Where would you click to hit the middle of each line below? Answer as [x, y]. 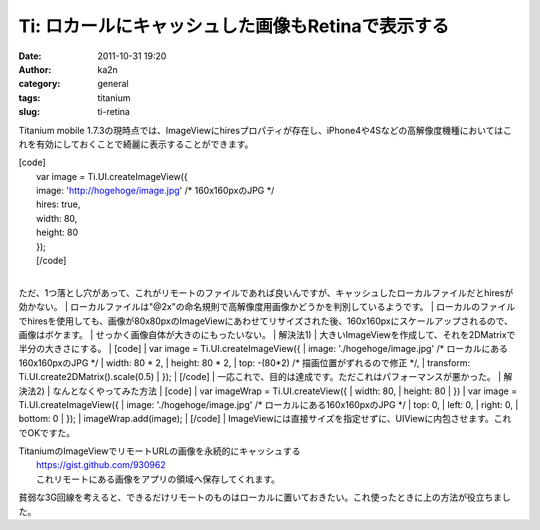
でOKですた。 [47, 432]
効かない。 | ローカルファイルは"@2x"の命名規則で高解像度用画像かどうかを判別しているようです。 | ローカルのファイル [266, 307]
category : [39, 84]
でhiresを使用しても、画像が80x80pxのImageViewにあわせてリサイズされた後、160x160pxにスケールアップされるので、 [266, 321]
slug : [29, 112]
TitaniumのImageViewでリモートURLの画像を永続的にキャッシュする [159, 451]
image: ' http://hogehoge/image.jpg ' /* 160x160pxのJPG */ [155, 191]
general [113, 84]
